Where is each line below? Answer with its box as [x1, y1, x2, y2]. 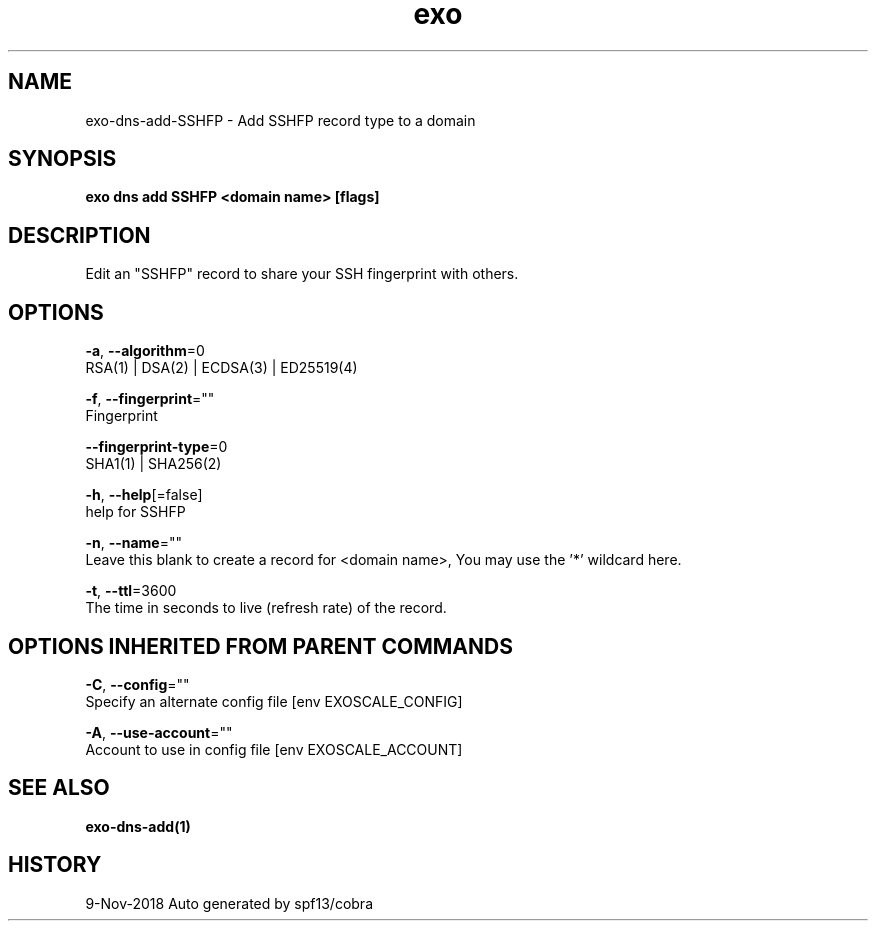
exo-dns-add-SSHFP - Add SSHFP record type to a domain [85, 111, 476, 129]
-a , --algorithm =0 [85, 342, 205, 360]
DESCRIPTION [8, 222, 151, 248]
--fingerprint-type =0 [85, 438, 228, 456]
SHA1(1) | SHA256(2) [85, 455, 222, 473]
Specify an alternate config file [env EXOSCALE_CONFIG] [85, 692, 463, 710]
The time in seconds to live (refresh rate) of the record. [85, 599, 447, 617]
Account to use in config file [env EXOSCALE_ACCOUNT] [85, 740, 463, 758]
